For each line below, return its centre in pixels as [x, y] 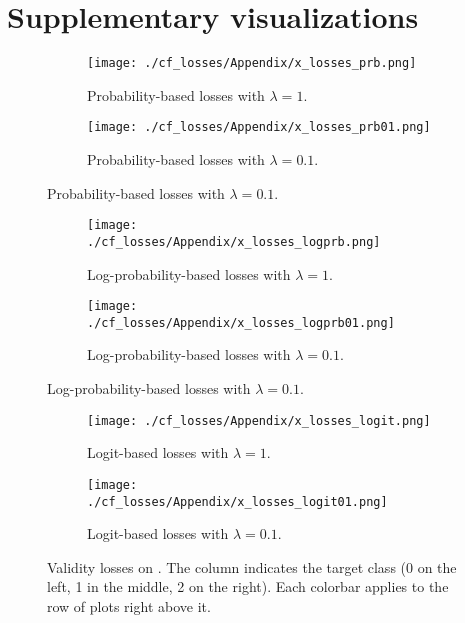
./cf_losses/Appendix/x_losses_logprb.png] [234, 241]
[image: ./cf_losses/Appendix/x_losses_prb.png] [252, 63]
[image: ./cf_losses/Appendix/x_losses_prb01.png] [259, 127]
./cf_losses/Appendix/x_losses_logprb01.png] [241, 322]
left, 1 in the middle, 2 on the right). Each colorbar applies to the [248, 586]
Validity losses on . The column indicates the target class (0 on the [252, 566]
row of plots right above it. [129, 605]
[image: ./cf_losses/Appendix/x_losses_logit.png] [259, 420]
